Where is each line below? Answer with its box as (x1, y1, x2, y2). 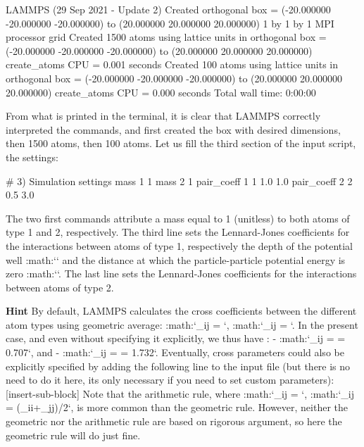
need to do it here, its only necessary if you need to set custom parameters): (6, 372, 334, 387)
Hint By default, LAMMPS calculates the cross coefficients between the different (6, 303, 357, 318)
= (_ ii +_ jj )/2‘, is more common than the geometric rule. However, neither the (6, 400, 349, 415)
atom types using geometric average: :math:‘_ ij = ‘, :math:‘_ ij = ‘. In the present (6, 317, 358, 332)
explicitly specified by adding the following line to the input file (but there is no (6, 358, 351, 373)
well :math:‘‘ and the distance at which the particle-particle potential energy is (6, 252, 346, 267)
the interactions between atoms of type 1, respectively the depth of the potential (6, 238, 353, 253)
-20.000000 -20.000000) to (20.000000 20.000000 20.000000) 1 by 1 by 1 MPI (6, 15, 334, 30)
